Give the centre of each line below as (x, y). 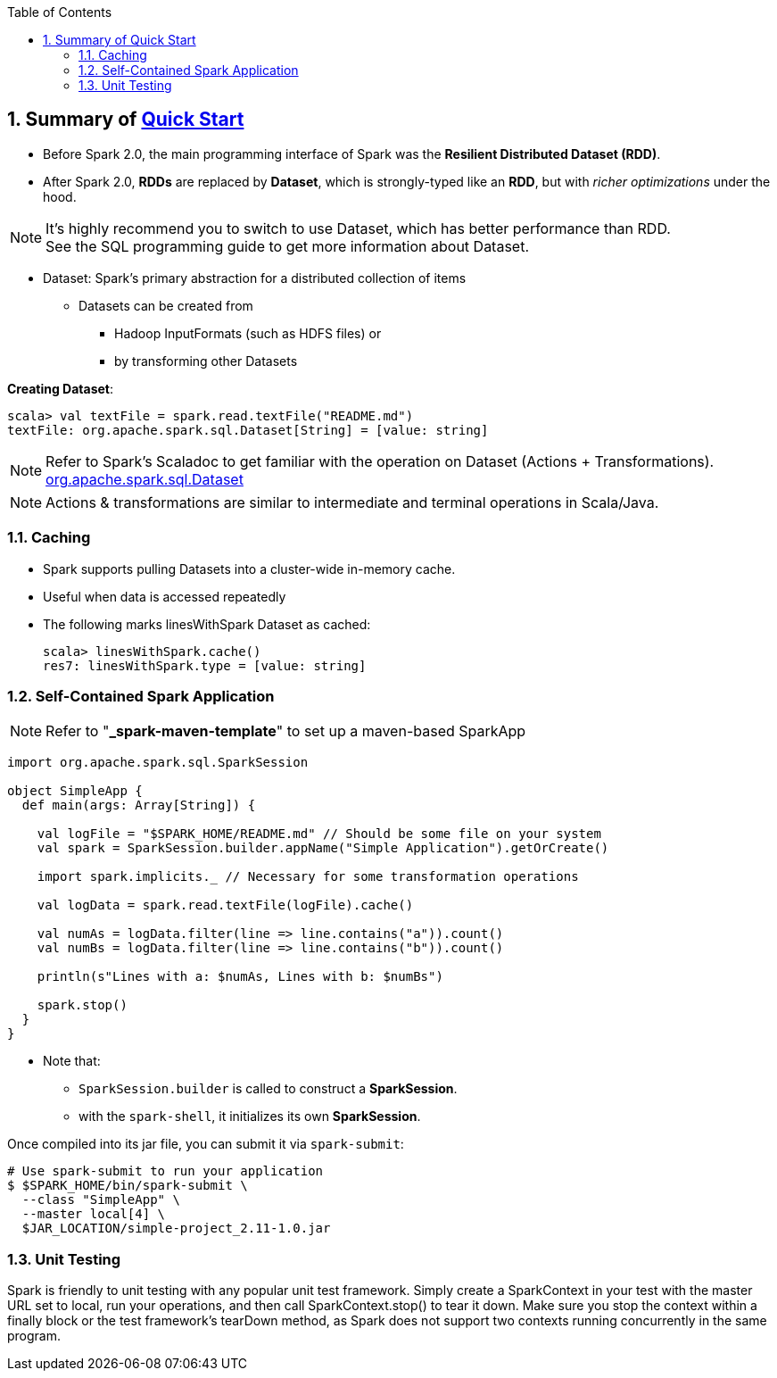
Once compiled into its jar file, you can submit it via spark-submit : (206, 1144)
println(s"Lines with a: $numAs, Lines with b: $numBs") (240, 977)
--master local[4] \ (94, 1214)
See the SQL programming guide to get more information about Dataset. (288, 246)
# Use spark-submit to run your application (165, 1171)
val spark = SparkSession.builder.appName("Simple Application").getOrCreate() (323, 848)
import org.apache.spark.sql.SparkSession (158, 763)
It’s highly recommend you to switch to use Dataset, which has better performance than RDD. (358, 228)
